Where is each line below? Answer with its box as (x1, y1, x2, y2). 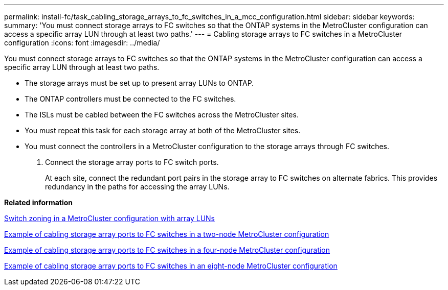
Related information (4, 198, 73, 207)
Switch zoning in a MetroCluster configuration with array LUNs (4, 214, 215, 223)
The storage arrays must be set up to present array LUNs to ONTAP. (25, 79, 254, 87)
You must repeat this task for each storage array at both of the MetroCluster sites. (25, 126, 301, 135)
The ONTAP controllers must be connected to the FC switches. (25, 94, 236, 103)
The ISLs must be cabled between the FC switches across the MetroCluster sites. (25, 110, 299, 119)
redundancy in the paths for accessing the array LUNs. (45, 182, 230, 191)
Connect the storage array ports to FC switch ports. (45, 158, 219, 166)
